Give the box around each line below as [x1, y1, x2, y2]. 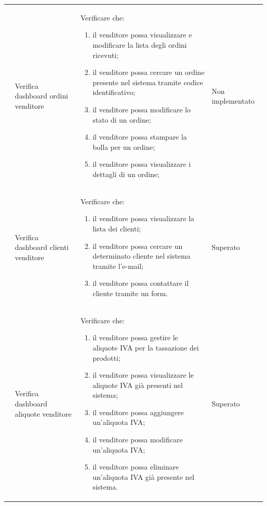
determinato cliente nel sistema [92, 250, 190, 261]
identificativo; [92, 87, 136, 98]
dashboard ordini [15, 90, 68, 101]
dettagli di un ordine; [92, 168, 160, 179]
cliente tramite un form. [92, 287, 168, 298]
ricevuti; [92, 49, 119, 60]
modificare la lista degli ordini [92, 39, 187, 50]
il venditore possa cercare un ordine [92, 67, 205, 77]
